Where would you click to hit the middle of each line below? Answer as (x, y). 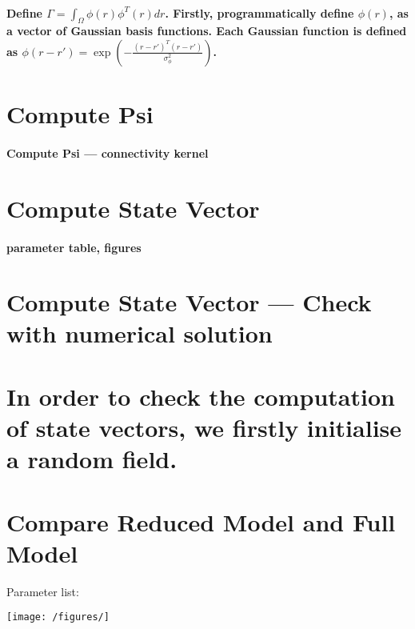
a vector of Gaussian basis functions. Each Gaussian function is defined (207, 31)
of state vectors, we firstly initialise (204, 428)
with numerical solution (140, 333)
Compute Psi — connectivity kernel (108, 152)
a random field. (92, 459)
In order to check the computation (201, 396)
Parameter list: (43, 591)
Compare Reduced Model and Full (201, 521)
